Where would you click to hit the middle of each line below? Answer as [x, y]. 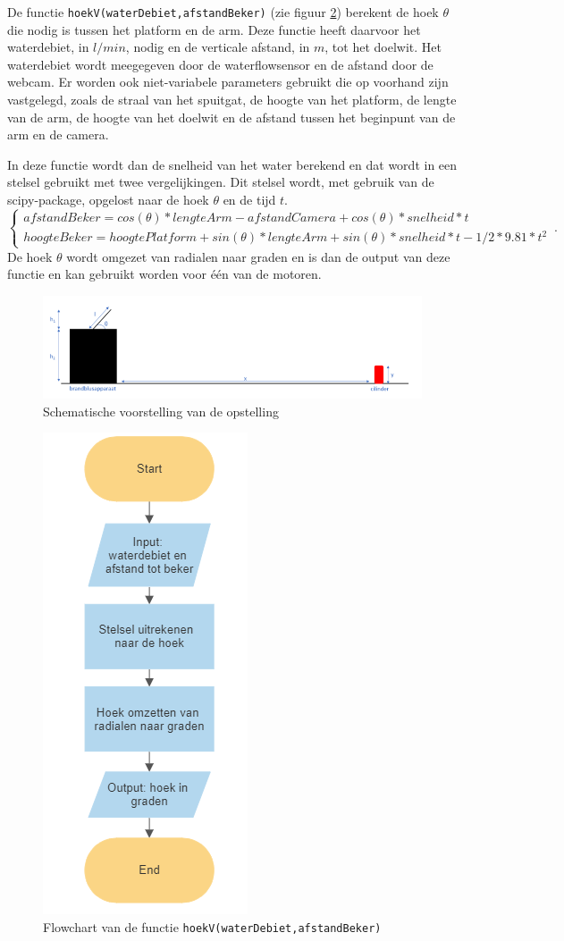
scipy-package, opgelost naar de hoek [108, 199]
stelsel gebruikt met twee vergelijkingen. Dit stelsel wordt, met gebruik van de [221, 182]
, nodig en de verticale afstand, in [218, 47]
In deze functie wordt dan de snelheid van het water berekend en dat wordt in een [232, 164]
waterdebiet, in [48, 47]
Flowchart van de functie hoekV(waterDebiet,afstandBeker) [212, 926]
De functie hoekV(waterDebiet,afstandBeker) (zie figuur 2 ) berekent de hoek [223, 12]
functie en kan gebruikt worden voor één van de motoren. [164, 274]
